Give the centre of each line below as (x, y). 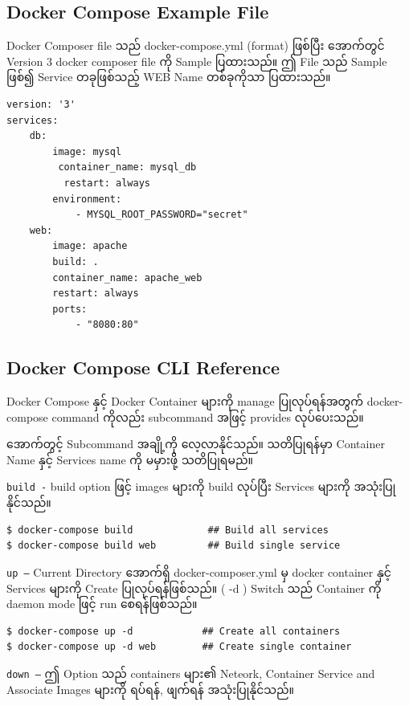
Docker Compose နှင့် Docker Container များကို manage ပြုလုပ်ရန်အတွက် (185, 401)
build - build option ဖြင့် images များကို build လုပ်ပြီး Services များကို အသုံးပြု (201, 486)
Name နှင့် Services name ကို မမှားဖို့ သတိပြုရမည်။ (130, 459)
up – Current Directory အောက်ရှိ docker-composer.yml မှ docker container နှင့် (199, 571)
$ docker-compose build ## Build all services (168, 530)
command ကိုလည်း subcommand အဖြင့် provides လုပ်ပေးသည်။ (208, 416)
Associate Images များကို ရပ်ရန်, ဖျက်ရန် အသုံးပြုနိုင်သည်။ (151, 689)
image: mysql (87, 151)
